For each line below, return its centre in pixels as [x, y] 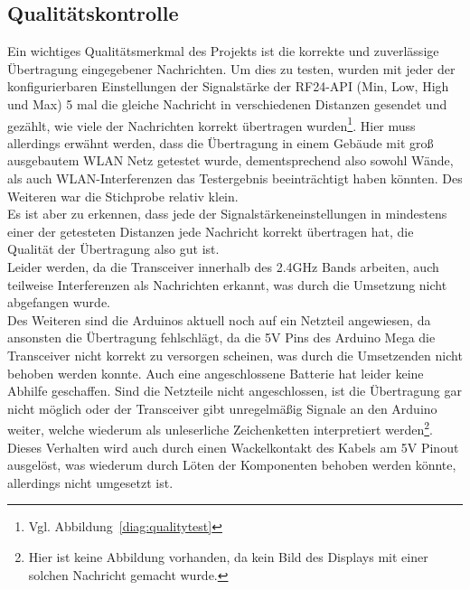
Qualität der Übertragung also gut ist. [113, 249]
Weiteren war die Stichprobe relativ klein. [123, 196]
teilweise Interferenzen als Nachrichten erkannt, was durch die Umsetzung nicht [227, 284]
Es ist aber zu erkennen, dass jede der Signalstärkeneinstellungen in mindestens [227, 214]
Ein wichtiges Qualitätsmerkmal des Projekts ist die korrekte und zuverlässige [223, 51]
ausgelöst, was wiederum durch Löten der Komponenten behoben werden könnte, [232, 465]
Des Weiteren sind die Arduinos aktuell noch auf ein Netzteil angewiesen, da [219, 319]
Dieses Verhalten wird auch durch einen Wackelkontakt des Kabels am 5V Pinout [233, 447]
